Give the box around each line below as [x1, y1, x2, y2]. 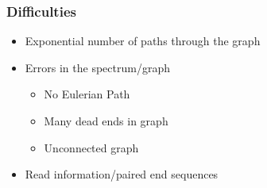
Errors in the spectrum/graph [25, 59, 170, 75]
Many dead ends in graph [44, 113, 168, 129]
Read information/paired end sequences [25, 166, 219, 182]
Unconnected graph [44, 139, 139, 155]
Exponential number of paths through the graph [25, 33, 261, 49]
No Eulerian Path [44, 86, 130, 102]
